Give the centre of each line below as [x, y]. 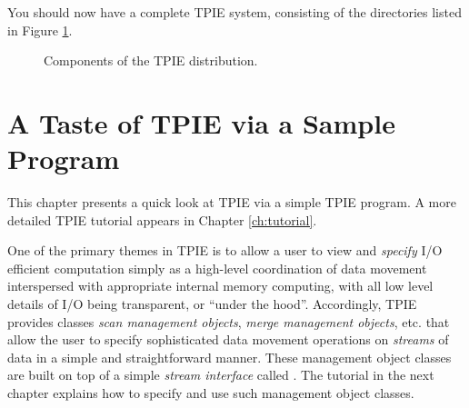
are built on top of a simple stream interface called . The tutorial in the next [221, 375]
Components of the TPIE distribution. [151, 60]
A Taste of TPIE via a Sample [201, 122]
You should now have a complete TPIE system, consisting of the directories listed [234, 12]
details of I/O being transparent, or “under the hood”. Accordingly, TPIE [212, 304]
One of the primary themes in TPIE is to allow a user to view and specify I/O [225, 250]
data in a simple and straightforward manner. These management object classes [230, 357]
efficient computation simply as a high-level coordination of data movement [217, 268]
